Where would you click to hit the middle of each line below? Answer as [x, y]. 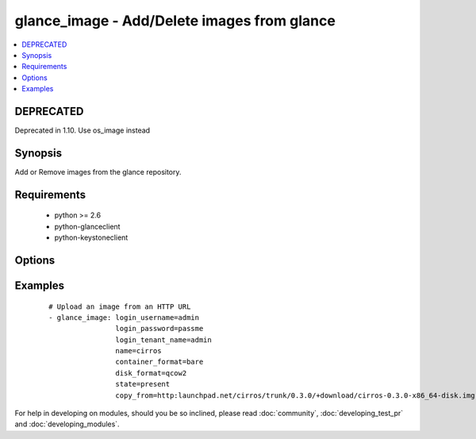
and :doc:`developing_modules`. [67, 424]
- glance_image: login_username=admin [124, 317]
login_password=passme [159, 329]
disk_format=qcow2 [151, 373]
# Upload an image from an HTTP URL [120, 306]
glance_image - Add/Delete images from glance [175, 21]
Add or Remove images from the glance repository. [98, 171]
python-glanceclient [87, 226]
